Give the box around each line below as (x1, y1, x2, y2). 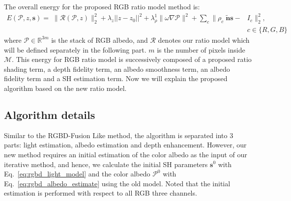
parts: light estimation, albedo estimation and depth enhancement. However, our (4, 140, 247, 150)
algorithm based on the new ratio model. (4, 83, 127, 93)
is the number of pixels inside (157, 44, 245, 55)
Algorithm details (4, 107, 95, 122)
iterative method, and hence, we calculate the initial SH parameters (4, 159, 208, 169)
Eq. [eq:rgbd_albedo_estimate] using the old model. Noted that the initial (4, 178, 231, 188)
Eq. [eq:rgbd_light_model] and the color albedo (4, 169, 150, 179)
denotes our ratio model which (158, 34, 250, 45)
